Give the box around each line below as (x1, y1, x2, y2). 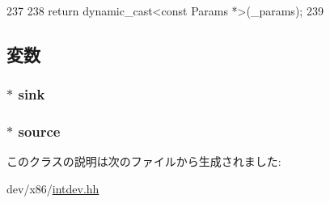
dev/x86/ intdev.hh (6, 180, 99, 197)
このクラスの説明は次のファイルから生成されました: (6, 153, 281, 170)
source (18, 121, 61, 142)
